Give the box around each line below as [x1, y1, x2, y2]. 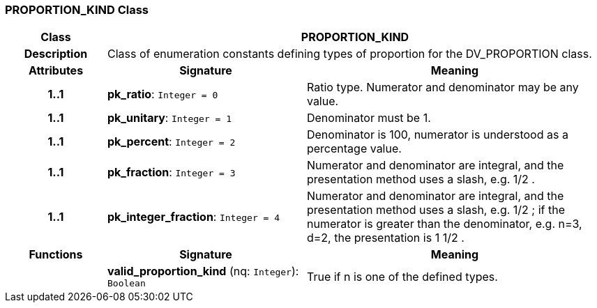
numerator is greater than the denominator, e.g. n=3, [306, 217, 582, 231]
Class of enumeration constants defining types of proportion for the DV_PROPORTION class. [107, 47, 592, 61]
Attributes [28, 63, 84, 78]
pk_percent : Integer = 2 [107, 134, 236, 149]
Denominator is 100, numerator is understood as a [306, 128, 568, 142]
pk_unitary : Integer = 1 [107, 111, 232, 125]
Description [24, 47, 88, 61]
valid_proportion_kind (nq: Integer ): [107, 264, 299, 279]
